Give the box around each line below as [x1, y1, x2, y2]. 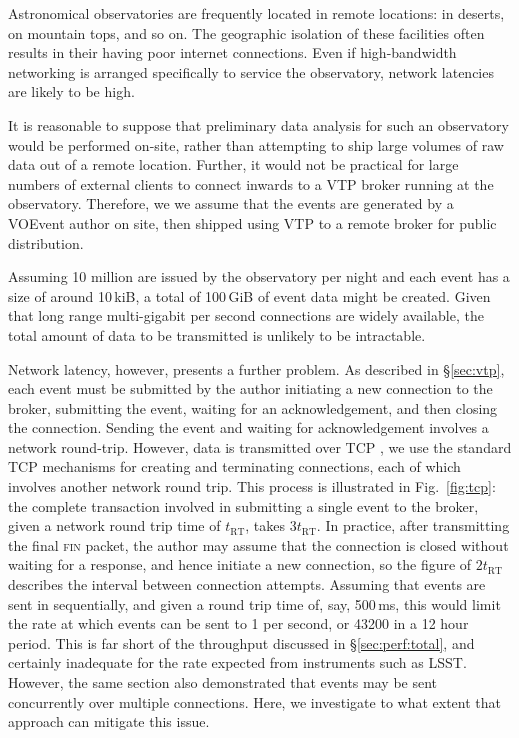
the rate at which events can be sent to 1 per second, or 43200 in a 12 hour [8, 613, 469, 634]
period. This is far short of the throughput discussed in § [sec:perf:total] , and [8, 632, 475, 653]
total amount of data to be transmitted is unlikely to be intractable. [8, 324, 426, 345]
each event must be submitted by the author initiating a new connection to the [8, 378, 493, 399]
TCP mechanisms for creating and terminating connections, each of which [8, 456, 461, 477]
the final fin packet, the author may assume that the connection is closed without [8, 534, 509, 555]
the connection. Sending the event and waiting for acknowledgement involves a [8, 417, 489, 438]
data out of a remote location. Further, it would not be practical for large [8, 154, 459, 175]
